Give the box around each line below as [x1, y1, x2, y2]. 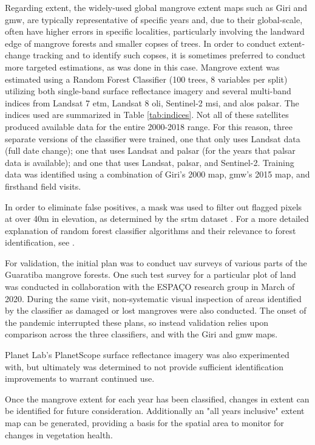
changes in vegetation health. [5, 428, 113, 441]
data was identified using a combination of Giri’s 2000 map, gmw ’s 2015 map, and [5, 168, 310, 181]
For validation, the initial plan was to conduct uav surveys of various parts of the [5, 256, 307, 269]
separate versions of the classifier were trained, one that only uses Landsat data [5, 132, 300, 145]
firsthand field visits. [5, 179, 81, 192]
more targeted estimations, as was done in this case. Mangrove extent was [5, 60, 280, 73]
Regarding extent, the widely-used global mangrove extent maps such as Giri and [5, 1, 308, 13]
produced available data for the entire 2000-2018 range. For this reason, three [5, 120, 293, 133]
